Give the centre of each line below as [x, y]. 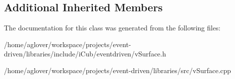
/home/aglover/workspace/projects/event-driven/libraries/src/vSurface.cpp [117, 70]
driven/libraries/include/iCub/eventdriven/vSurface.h [85, 54]
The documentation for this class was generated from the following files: [112, 28]
